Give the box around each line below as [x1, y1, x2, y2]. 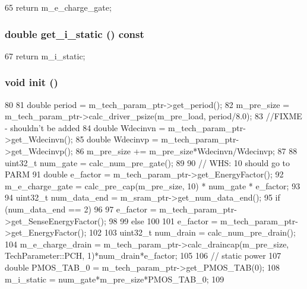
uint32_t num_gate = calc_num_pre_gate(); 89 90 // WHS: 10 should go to [5, 156, 290, 169]
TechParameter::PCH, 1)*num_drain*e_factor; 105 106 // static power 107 [5, 249, 281, 262]
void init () [5, 75, 58, 90]
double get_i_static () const [5, 26, 144, 41]
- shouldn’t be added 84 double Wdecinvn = [5, 121, 166, 134]
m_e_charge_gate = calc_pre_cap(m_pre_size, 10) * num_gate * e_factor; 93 [5, 179, 300, 192]
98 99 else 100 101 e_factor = [109, 214, 218, 227]
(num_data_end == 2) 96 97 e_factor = [5, 202, 157, 215]
